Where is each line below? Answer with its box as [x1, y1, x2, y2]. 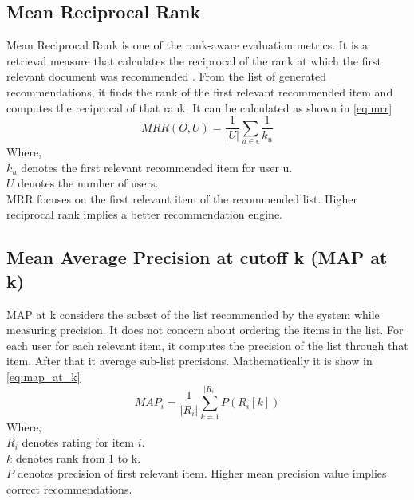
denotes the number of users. [18, 175, 159, 191]
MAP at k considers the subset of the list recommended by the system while [6, 305, 380, 322]
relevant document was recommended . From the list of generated [6, 68, 327, 85]
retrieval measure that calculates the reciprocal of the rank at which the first [6, 52, 381, 69]
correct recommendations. [6, 481, 132, 498]
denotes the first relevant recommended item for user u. [21, 159, 293, 175]
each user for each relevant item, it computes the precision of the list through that [6, 337, 408, 353]
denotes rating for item [22, 434, 135, 451]
